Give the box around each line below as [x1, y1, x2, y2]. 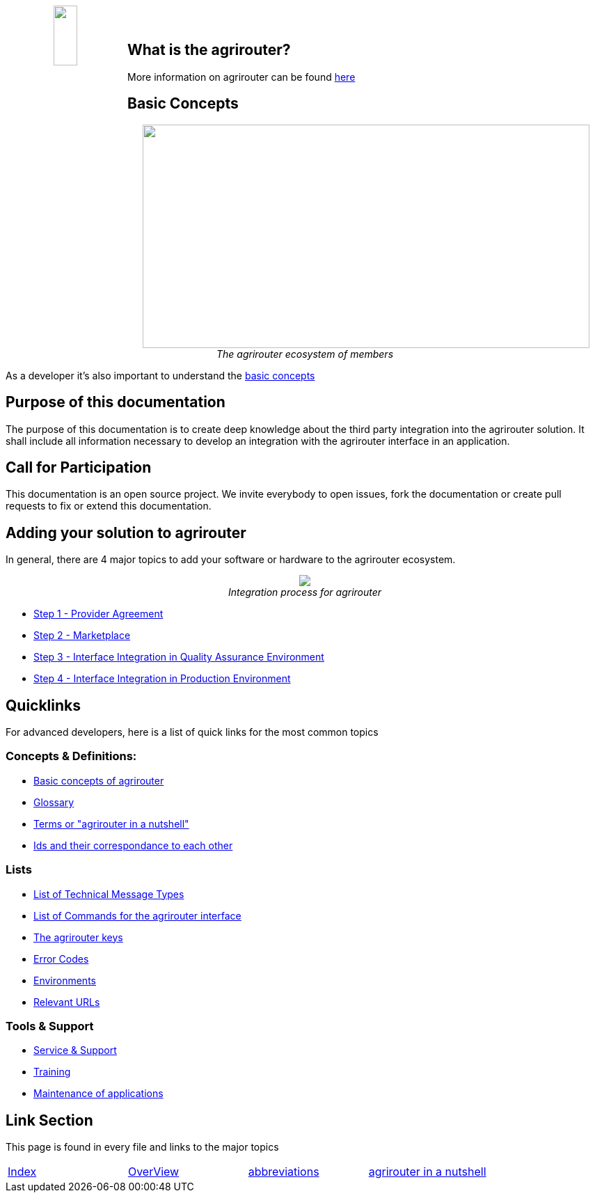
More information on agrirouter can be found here [127, 70, 356, 83]
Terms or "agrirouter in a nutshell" [33, 817, 189, 830]
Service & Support [33, 1044, 117, 1057]
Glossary [33, 796, 74, 808]
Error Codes [33, 952, 89, 965]
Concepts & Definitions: [6, 749, 137, 764]
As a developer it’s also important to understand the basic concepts [6, 369, 315, 381]
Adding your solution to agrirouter [6, 523, 246, 542]
